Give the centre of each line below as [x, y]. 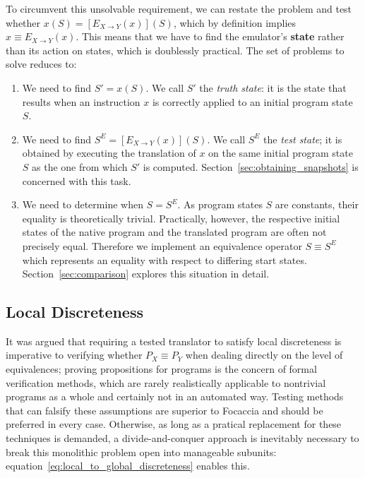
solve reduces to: [41, 64]
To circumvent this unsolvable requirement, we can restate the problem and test [179, 8]
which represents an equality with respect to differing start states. [164, 259]
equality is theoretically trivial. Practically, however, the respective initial [181, 218]
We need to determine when [83, 204]
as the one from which [80, 166]
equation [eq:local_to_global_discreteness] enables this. [128, 466]
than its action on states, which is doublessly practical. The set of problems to [175, 50]
